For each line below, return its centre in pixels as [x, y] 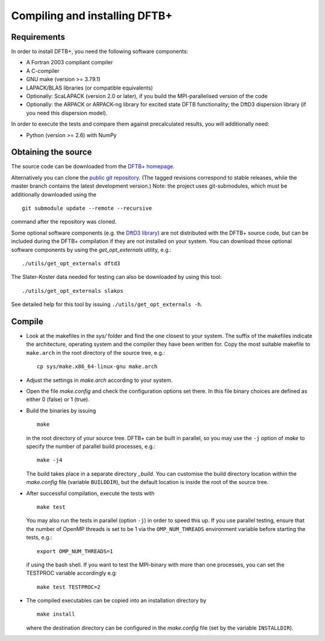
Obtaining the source [52, 152]
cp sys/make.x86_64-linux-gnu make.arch [97, 367]
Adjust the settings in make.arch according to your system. [99, 380]
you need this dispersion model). [67, 113]
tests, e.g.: [39, 538]
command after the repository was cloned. [64, 222]
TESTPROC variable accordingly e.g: [72, 573]
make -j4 [50, 460]
